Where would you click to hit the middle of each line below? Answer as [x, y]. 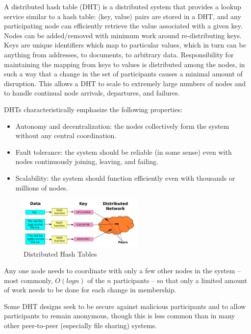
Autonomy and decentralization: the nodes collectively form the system [122, 126]
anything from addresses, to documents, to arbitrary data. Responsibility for [119, 54]
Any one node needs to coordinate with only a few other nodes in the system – [122, 270]
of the [96, 280]
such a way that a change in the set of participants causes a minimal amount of [123, 74]
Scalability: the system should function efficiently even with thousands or [125, 178]
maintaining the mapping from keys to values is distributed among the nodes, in [125, 64]
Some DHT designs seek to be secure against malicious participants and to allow [125, 306]
